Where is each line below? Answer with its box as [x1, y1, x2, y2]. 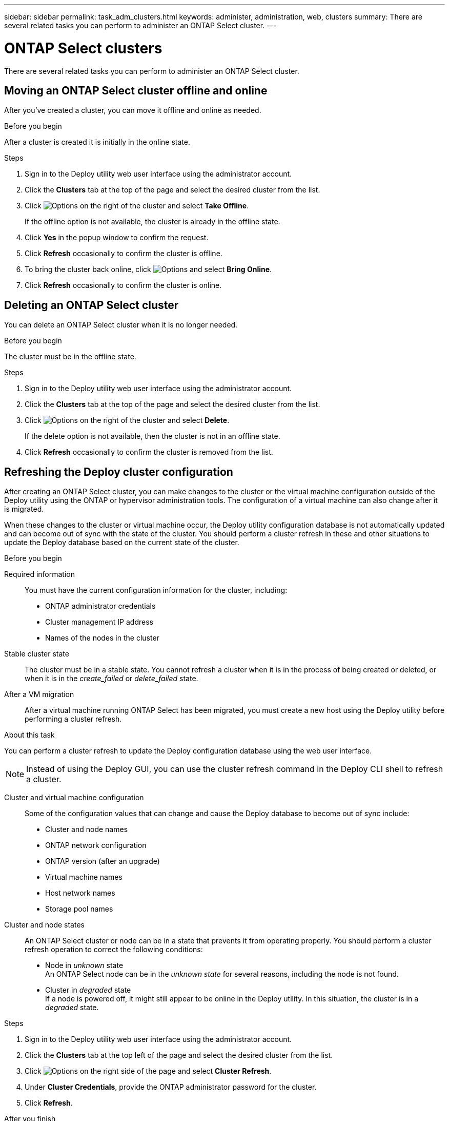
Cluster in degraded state [45, 985, 131, 995]
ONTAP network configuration [45, 841, 147, 850]
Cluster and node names [45, 825, 128, 834]
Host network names [45, 888, 115, 898]
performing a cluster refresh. [25, 714, 122, 724]
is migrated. [4, 505, 44, 514]
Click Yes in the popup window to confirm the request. [25, 233, 209, 242]
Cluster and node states [4, 920, 85, 930]
